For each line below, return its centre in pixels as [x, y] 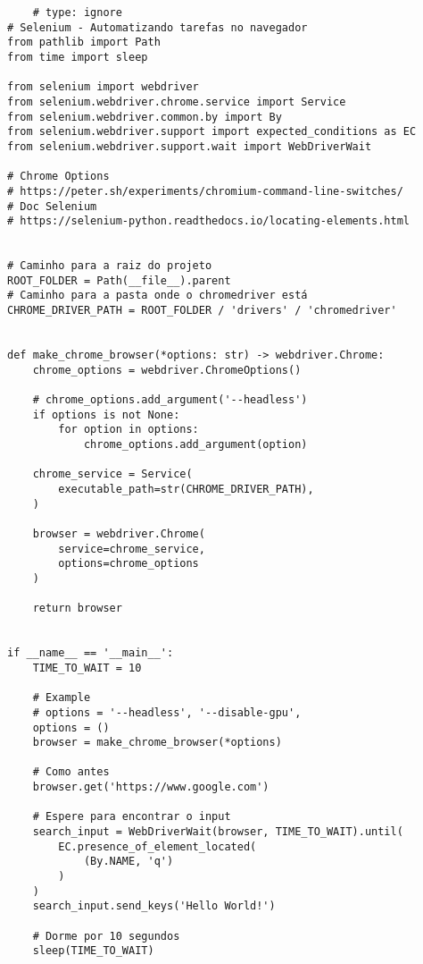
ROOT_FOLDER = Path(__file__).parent [119, 280]
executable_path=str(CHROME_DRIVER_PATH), [186, 489]
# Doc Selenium [52, 206]
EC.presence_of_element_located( [158, 846]
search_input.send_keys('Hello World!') [154, 906]
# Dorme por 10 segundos [106, 936]
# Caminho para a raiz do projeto [110, 266]
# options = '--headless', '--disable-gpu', [167, 712]
